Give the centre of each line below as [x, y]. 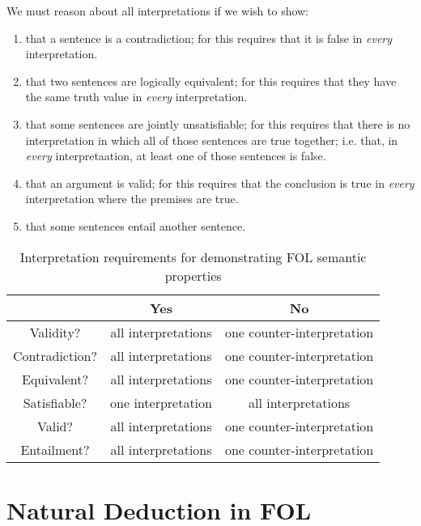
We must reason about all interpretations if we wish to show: [158, 11]
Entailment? [55, 449]
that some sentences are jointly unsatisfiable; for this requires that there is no [218, 123]
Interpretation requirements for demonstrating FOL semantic [193, 257]
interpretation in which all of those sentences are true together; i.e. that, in [212, 140]
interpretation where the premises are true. [132, 199]
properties [193, 275]
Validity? [55, 332]
